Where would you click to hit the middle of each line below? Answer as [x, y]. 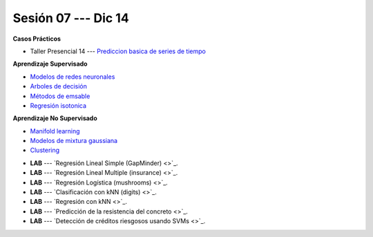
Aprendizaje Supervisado [50, 64]
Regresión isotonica [58, 105]
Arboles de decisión [59, 86]
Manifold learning [55, 131]
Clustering [45, 150]
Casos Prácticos [37, 39]
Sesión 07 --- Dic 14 [71, 18]
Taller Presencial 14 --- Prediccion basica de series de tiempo [118, 51]
